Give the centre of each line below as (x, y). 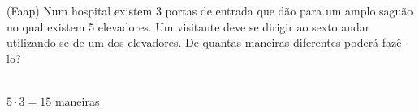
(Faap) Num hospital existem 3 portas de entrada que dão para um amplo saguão (210, 10)
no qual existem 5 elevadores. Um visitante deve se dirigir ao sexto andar (188, 26)
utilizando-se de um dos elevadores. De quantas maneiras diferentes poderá (193, 42)
